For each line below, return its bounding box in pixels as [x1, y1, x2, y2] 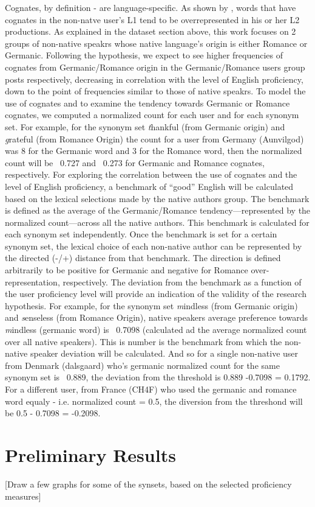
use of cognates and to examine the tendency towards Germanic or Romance [5, 96, 290, 109]
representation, [5, 275, 60, 288]
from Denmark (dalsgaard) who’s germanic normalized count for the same [5, 358, 280, 371]
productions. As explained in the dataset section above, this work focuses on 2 [5, 25, 296, 38]
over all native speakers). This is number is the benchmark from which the [5, 335, 282, 348]
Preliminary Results [5, 442, 176, 467]
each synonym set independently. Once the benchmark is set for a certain [5, 228, 277, 240]
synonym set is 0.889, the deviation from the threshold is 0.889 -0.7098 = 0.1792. [5, 371, 311, 383]
